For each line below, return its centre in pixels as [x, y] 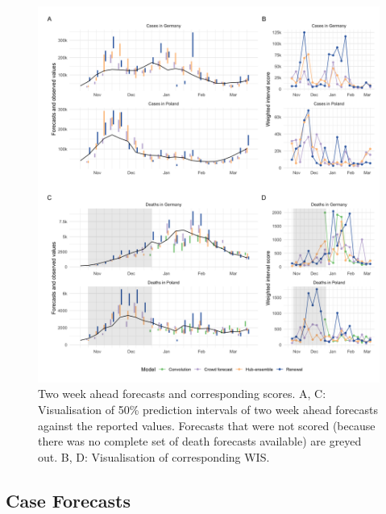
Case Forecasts [68, 500]
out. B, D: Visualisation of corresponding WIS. [154, 456]
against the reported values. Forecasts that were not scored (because [207, 425]
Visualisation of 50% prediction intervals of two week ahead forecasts [208, 410]
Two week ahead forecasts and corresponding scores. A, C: [182, 394]
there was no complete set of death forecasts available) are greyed [200, 441]
